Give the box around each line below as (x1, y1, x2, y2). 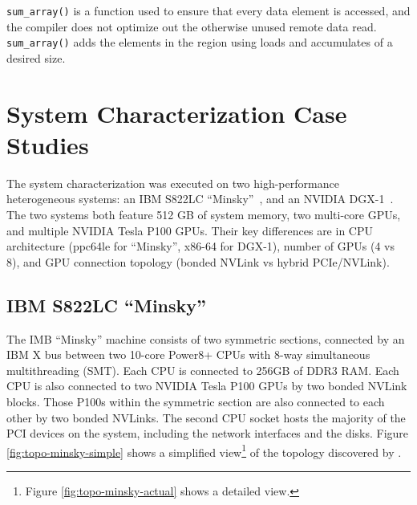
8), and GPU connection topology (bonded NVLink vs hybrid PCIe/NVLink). (6, 253, 390, 270)
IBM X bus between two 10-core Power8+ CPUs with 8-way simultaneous (6, 346, 370, 363)
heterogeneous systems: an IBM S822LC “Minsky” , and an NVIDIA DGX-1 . (6, 190, 394, 207)
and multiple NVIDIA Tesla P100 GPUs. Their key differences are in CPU (6, 222, 373, 238)
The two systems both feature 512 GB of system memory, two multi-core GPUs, (6, 206, 401, 222)
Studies (6, 128, 89, 161)
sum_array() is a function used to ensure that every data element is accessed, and (6, 2, 411, 18)
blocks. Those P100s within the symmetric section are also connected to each (6, 393, 385, 409)
